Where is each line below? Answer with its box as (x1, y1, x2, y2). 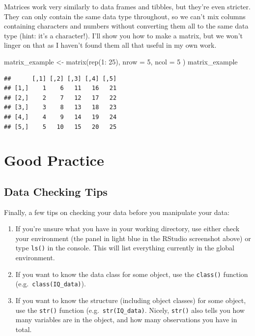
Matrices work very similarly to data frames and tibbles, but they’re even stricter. (4, 1, 251, 11)
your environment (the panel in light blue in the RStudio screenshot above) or (15, 233, 251, 243)
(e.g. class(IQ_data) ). (15, 278, 86, 289)
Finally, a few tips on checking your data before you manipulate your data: (4, 207, 229, 217)
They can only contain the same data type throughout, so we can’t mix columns (4, 11, 246, 21)
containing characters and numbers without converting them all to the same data (4, 21, 249, 31)
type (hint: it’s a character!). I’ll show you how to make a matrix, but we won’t (4, 30, 243, 40)
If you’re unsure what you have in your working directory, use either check (15, 223, 240, 234)
